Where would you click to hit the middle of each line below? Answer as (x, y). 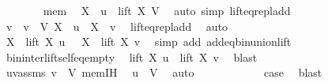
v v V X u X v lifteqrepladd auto (117, 26)
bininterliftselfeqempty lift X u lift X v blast (132, 57)
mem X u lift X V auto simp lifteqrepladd (167, 10)
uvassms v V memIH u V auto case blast (164, 72)
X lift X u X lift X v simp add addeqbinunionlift (149, 41)
